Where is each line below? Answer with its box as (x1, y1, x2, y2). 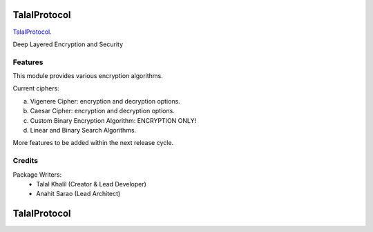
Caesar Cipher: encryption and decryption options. (30, 107, 175, 115)
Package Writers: (12, 170, 62, 179)
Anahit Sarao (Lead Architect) (36, 190, 121, 198)
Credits (12, 156, 38, 166)
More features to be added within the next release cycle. (12, 139, 174, 147)
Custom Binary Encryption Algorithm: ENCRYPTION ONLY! (30, 116, 197, 124)
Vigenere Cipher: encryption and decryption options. (30, 97, 181, 105)
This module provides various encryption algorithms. (12, 72, 164, 80)
